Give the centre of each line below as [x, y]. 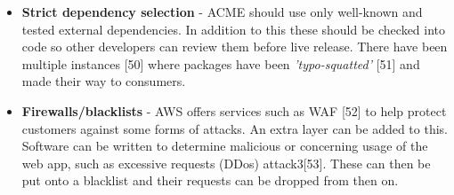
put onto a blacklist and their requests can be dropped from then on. [210, 180]
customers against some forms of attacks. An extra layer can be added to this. [235, 128]
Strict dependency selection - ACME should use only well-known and [222, 12]
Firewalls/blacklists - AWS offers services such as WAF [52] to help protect [234, 110]
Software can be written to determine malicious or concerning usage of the [225, 146]
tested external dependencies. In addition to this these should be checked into [234, 29]
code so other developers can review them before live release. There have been [235, 47]
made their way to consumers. [104, 81]
